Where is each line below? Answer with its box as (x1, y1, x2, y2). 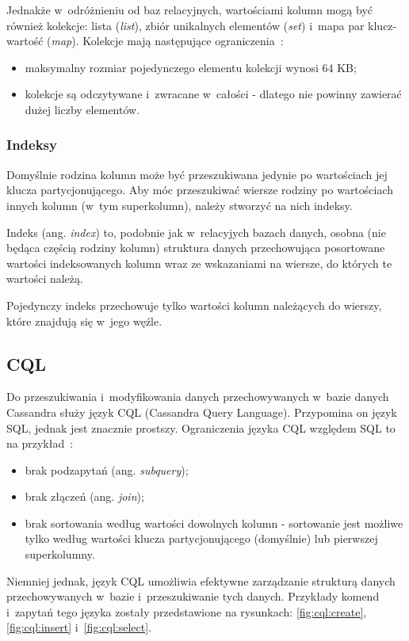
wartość (6, 32, 44, 49)
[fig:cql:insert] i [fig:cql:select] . (6, 619, 152, 635)
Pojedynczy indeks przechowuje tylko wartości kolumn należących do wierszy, (6, 296, 382, 313)
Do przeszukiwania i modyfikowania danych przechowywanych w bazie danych (6, 388, 389, 405)
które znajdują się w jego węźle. (6, 312, 162, 329)
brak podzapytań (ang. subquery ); (25, 461, 189, 478)
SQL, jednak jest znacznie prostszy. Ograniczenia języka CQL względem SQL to (6, 419, 396, 436)
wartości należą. (6, 270, 83, 287)
